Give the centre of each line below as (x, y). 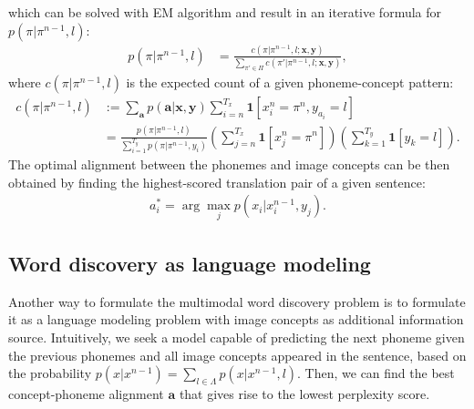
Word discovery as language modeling (190, 263)
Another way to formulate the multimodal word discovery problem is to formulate (237, 301)
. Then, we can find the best (376, 373)
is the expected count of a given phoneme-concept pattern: (290, 82)
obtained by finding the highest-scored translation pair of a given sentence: (217, 182)
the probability (50, 373)
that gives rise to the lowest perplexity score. (304, 393)
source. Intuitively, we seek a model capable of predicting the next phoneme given (237, 337)
